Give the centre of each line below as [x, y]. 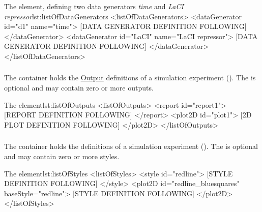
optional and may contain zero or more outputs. [79, 88]
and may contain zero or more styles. [62, 156]
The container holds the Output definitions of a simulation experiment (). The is [130, 78]
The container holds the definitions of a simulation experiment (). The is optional [131, 146]
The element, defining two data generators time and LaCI [94, 6]
